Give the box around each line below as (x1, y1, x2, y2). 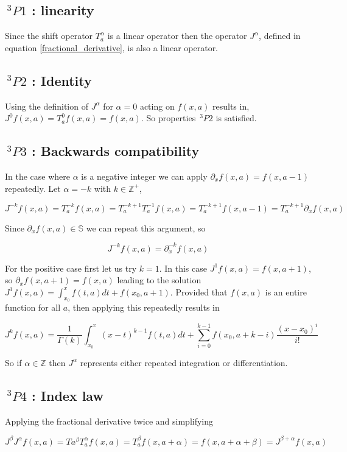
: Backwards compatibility (32, 141, 200, 160)
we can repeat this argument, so (86, 221, 206, 234)
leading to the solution (117, 274, 202, 286)
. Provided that (170, 285, 228, 298)
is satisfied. (216, 111, 257, 124)
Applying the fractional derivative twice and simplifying (5, 414, 214, 427)
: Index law (32, 386, 103, 404)
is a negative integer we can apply (81, 169, 208, 182)
